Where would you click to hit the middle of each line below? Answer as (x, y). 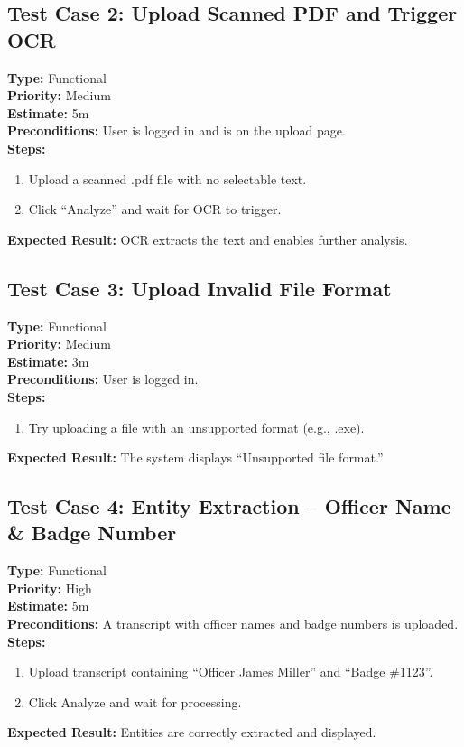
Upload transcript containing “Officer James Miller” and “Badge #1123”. (231, 672)
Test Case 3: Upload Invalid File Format (200, 288)
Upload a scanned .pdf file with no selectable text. (167, 178)
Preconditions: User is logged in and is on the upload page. (176, 131)
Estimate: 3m (48, 361)
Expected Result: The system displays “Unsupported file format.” (195, 458)
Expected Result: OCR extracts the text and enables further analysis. (208, 239)
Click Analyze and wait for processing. (135, 701)
